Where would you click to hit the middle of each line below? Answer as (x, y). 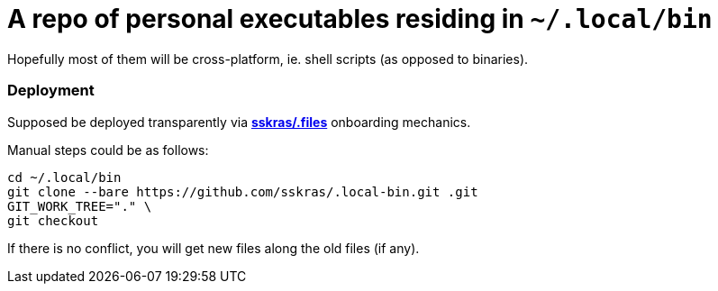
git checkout (53, 220)
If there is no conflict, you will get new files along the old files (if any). (214, 248)
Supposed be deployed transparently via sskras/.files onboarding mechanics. (239, 122)
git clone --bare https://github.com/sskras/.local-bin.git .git (243, 191)
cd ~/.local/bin (64, 177)
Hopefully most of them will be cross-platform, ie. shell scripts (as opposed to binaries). (268, 59)
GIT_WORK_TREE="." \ (80, 206)
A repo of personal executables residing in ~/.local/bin (360, 19)
